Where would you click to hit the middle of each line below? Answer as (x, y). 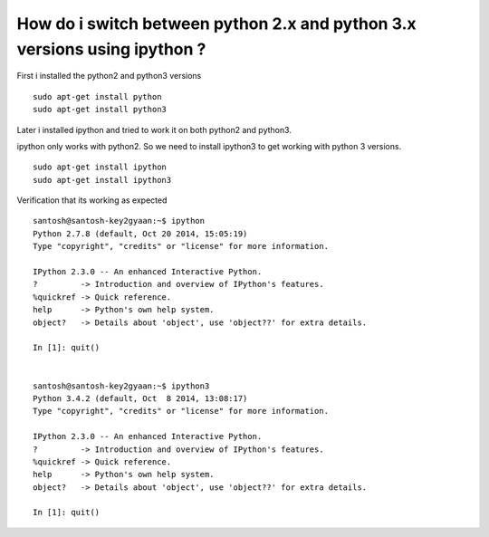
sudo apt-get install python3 (100, 110)
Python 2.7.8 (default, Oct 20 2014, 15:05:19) (140, 234)
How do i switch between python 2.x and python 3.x (216, 24)
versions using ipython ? (111, 49)
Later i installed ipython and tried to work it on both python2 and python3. (154, 129)
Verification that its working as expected (92, 200)
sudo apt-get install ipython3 (102, 180)
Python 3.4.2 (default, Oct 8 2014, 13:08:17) (140, 398)
